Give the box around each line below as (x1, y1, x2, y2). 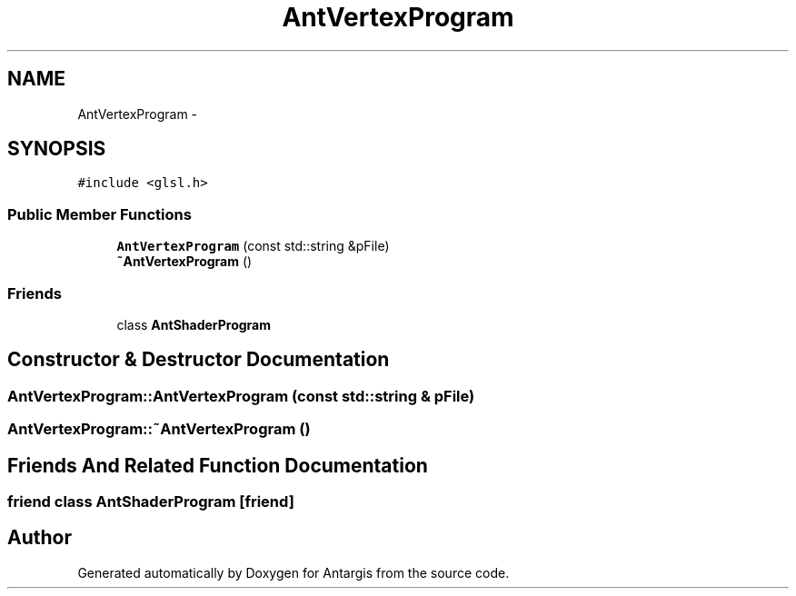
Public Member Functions (7, 204, 192, 223)
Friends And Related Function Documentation (7, 453, 428, 477)
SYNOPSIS (7, 137, 106, 161)
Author (7, 526, 72, 550)
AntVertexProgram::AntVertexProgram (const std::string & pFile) (7, 386, 475, 405)
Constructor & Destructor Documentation (7, 348, 390, 372)
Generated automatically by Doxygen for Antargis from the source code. (77, 564, 510, 581)
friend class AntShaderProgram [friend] (7, 492, 294, 511)
